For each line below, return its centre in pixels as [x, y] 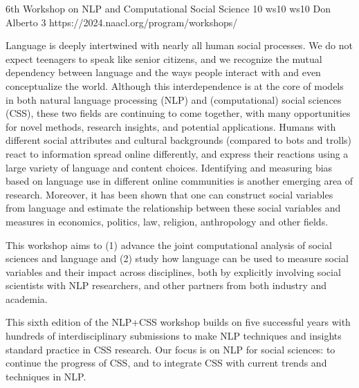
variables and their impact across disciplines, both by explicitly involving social [173, 271]
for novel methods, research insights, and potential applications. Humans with [171, 126]
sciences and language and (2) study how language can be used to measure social [177, 258]
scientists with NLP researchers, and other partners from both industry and [166, 285]
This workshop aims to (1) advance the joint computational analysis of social [169, 244]
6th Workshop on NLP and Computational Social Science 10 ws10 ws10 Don [168, 8]
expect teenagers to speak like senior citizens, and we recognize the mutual [164, 58]
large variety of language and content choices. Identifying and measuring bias [169, 167]
